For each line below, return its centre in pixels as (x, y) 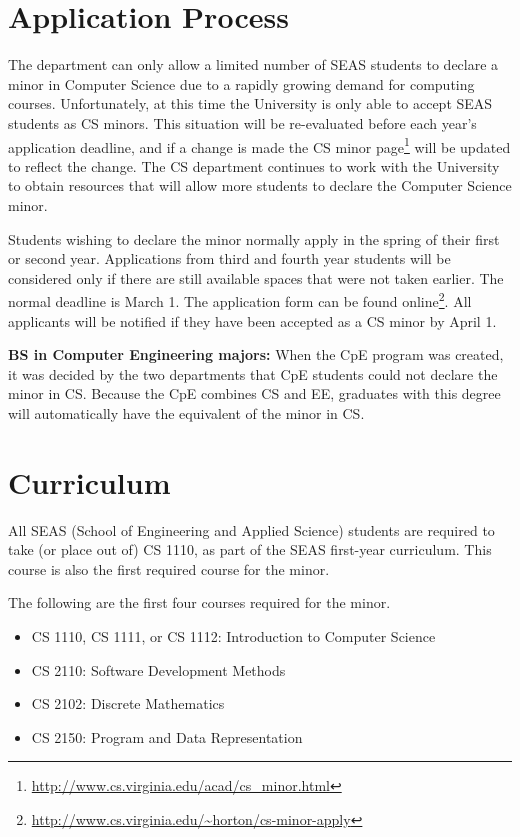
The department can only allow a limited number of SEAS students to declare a (253, 64)
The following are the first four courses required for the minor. (199, 602)
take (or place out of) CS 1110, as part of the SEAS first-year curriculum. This (250, 549)
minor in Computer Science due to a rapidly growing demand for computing (241, 83)
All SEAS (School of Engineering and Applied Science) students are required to (251, 529)
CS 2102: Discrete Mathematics (128, 703)
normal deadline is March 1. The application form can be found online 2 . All (240, 299)
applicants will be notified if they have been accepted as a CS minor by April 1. (252, 320)
